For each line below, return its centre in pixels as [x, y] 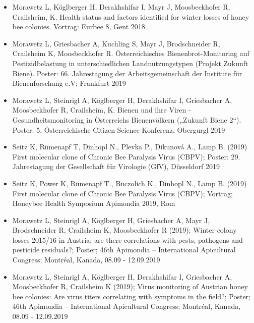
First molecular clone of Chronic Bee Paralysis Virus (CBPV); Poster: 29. [126, 156]
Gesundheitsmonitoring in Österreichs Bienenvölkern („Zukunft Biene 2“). [127, 119]
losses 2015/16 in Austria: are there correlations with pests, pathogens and [128, 239]
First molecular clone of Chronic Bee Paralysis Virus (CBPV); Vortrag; [122, 193]
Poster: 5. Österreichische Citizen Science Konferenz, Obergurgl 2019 [119, 129]
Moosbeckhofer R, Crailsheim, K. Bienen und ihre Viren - [102, 110]
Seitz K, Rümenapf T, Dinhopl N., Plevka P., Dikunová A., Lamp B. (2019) [130, 147]
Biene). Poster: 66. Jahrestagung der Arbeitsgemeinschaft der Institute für [127, 73]
